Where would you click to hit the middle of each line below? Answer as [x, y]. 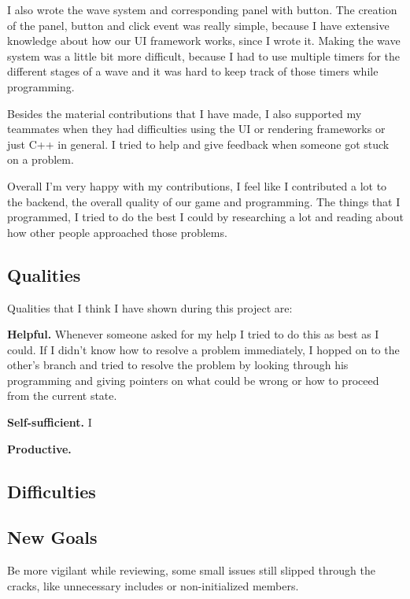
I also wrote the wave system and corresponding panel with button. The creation [202, 9]
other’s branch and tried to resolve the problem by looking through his [178, 365]
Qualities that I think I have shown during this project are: [150, 307]
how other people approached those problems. [117, 232]
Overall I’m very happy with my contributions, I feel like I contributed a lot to [197, 185]
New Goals [52, 537]
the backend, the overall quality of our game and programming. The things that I [204, 201]
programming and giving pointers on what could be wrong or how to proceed [193, 380]
